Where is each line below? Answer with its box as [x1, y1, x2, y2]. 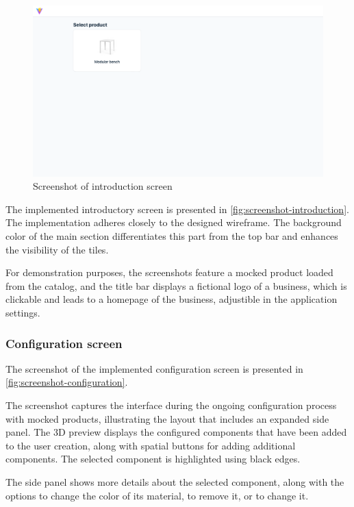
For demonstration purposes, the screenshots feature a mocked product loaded [5, 265, 333, 280]
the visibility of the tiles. [5, 242, 109, 256]
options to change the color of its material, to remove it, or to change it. [5, 488, 309, 502]
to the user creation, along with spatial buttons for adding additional [5, 438, 296, 452]
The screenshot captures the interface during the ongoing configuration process [5, 398, 337, 412]
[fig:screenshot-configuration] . [5, 375, 128, 389]
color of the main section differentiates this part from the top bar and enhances [5, 229, 338, 243]
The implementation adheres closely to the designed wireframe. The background [5, 215, 342, 230]
